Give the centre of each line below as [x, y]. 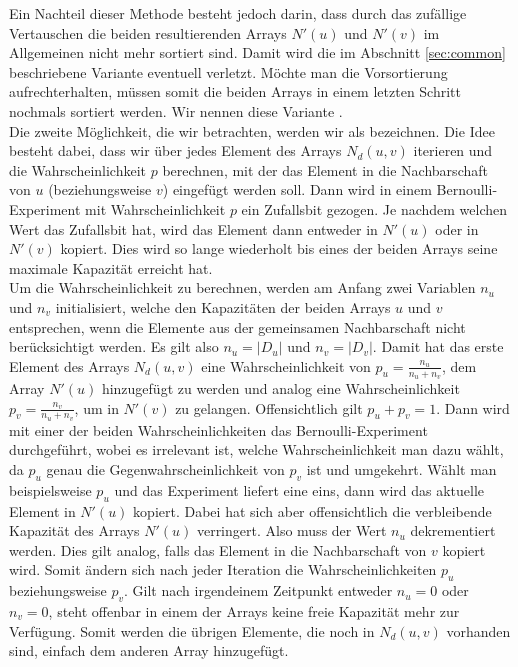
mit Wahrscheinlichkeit [155, 208]
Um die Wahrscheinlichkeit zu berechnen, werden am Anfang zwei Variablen [242, 287]
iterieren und [453, 150]
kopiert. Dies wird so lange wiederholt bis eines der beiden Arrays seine [279, 248]
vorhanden [478, 630]
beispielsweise [50, 489]
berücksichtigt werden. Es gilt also [114, 346]
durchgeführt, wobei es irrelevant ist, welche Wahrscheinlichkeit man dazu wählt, [256, 449]
